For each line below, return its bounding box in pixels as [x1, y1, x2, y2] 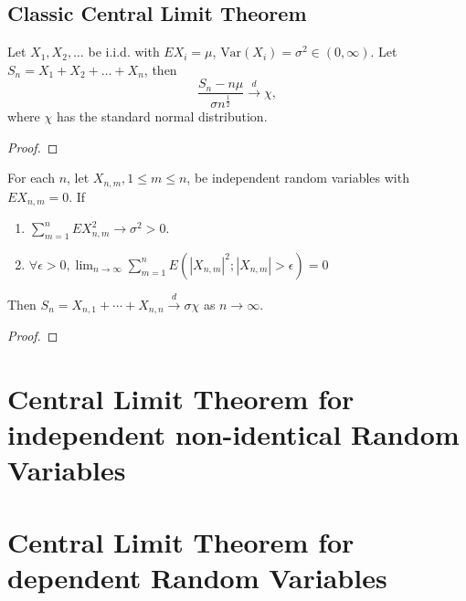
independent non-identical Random [7, 416, 460, 453]
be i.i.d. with [88, 42, 160, 61]
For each [7, 168, 55, 187]
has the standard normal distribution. [56, 107, 268, 126]
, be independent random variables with [186, 168, 409, 187]
